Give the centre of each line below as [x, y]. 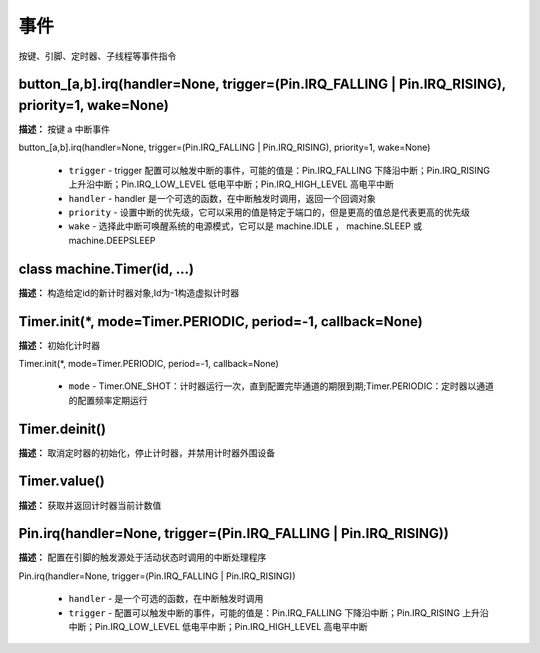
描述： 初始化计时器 [59, 345]
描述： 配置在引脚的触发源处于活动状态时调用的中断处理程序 [142, 557]
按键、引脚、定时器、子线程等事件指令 [97, 56]
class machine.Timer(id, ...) [106, 268]
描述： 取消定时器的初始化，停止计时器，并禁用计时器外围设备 [146, 452]
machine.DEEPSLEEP [112, 240]
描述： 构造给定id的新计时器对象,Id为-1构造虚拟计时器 [129, 292]
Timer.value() [61, 481]
